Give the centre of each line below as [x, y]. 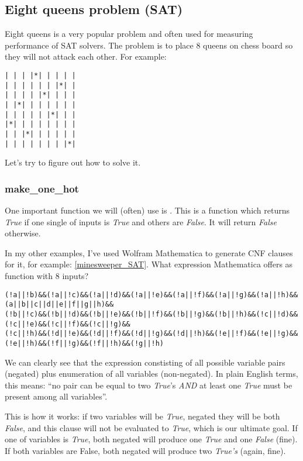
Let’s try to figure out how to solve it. [73, 162]
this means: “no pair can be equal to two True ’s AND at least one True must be [149, 385]
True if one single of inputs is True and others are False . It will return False [141, 221]
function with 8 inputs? [47, 276]
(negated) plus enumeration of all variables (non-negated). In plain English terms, [151, 374]
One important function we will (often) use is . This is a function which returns [147, 210]
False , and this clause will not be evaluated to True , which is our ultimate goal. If [151, 427]
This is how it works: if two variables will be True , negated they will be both [142, 416]
